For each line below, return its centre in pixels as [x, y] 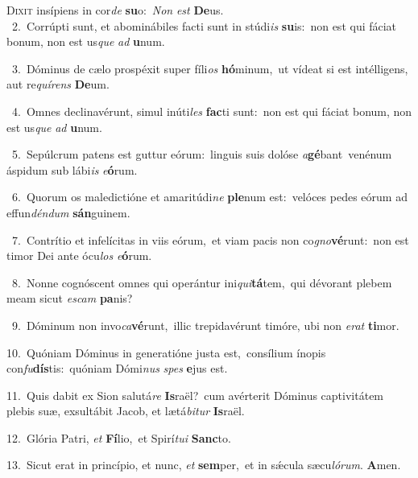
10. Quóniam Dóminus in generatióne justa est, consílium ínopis [166, 352]
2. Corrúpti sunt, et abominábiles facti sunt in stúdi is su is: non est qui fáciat [204, 25]
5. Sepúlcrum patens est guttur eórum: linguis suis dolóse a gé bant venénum [202, 154]
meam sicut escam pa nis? [70, 298]
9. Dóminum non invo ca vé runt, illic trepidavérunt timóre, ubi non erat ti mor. [205, 325]
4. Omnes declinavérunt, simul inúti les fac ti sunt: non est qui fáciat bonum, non [212, 111]
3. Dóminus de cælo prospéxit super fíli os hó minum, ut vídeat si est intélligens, [210, 68]
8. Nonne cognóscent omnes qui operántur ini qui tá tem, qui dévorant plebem [202, 282]
